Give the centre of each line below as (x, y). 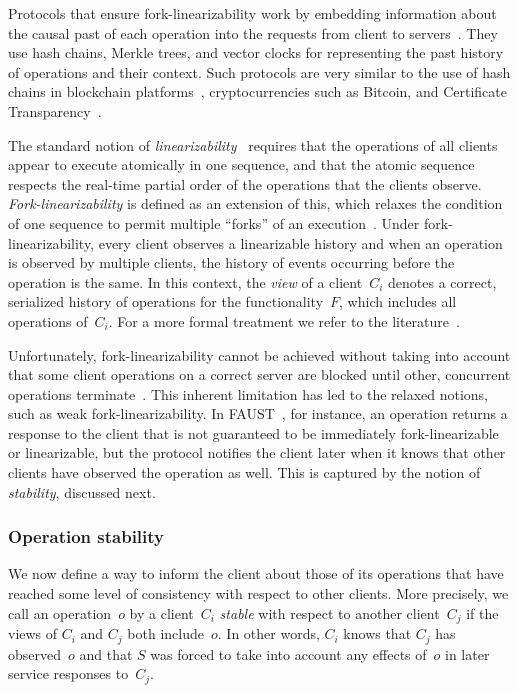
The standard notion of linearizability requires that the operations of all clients (253, 144)
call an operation (60, 612)
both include (165, 633)
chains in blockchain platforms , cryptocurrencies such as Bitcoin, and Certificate (257, 91)
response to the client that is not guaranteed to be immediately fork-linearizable (253, 432)
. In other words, (268, 633)
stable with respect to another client (329, 612)
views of (33, 633)
